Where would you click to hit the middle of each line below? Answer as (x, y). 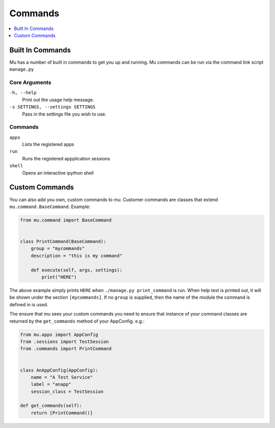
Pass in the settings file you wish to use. (64, 114)
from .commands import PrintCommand (66, 349)
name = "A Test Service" (62, 377)
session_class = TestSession (67, 391)
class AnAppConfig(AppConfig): (59, 370)
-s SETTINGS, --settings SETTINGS (52, 107)
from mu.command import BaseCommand (66, 220)
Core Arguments (30, 82)
